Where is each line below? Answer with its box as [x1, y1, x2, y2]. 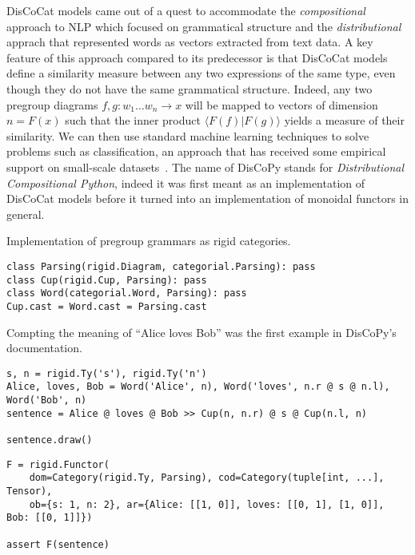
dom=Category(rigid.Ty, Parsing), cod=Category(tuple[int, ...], [29, 472, 385, 484]
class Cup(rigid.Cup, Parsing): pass [6, 274, 207, 286]
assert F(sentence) [6, 538, 110, 550]
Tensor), [6, 485, 53, 497]
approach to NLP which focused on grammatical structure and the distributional [6, 18, 401, 34]
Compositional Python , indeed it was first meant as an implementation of [6, 174, 365, 191]
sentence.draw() [6, 434, 93, 446]
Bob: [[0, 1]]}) [6, 512, 93, 524]
